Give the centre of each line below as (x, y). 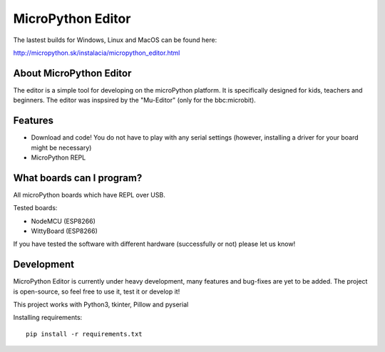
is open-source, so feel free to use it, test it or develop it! (97, 291)
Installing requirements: (48, 318)
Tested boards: (35, 208)
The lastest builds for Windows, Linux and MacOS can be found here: (115, 40)
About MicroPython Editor (72, 73)
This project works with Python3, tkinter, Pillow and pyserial (101, 305)
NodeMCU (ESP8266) (63, 221)
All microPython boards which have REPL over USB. (89, 195)
